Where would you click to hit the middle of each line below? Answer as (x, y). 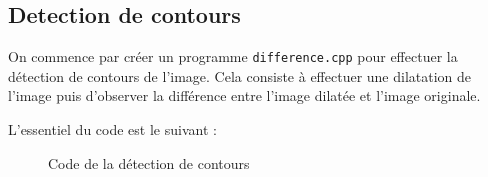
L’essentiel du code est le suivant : (112, 129)
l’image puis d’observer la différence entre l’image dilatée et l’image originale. (244, 95)
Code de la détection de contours (149, 162)
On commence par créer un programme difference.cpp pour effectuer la (233, 56)
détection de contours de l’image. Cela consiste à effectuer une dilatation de (240, 75)
